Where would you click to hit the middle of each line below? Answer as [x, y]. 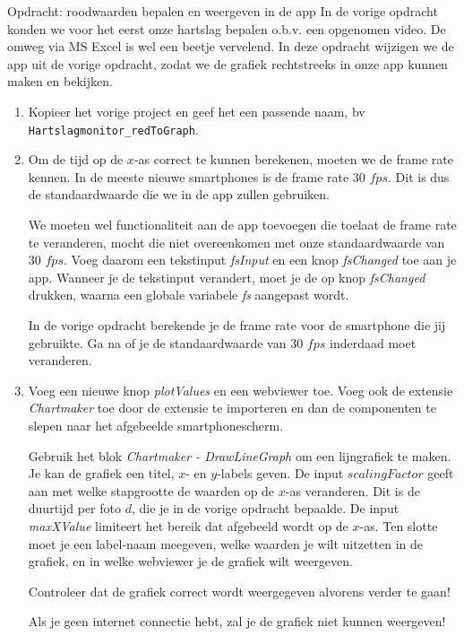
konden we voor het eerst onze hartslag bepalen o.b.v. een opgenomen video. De [227, 28]
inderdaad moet [373, 342]
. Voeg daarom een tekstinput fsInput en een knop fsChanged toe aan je [260, 260]
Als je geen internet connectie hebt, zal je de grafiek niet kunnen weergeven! [237, 621]
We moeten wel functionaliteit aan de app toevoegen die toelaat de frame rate [242, 224]
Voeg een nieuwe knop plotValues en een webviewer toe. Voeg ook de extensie [241, 390]
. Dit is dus [418, 176]
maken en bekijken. [60, 81]
